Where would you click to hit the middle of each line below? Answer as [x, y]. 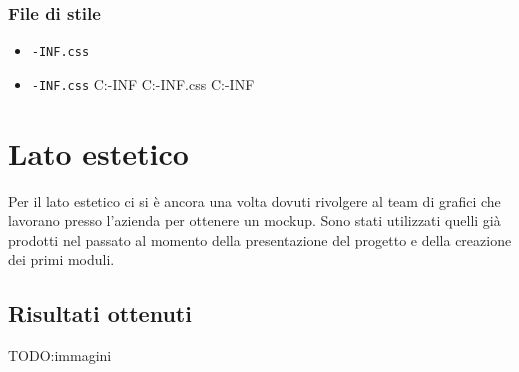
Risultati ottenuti [100, 313]
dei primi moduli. [61, 259]
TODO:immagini [60, 355]
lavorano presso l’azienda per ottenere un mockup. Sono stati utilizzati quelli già [254, 220]
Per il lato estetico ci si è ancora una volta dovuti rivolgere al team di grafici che [254, 200]
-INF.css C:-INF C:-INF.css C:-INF [143, 83]
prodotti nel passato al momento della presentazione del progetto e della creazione [260, 239]
